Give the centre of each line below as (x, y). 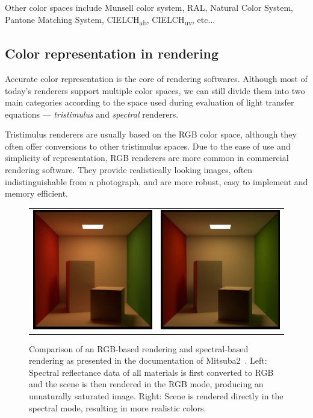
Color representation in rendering (112, 53)
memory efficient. (37, 193)
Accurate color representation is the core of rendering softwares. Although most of (156, 78)
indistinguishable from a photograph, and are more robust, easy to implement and (156, 181)
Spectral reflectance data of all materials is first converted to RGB (151, 372)
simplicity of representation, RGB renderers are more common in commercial (147, 158)
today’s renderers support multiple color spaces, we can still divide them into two (155, 90)
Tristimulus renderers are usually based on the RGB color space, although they (151, 134)
